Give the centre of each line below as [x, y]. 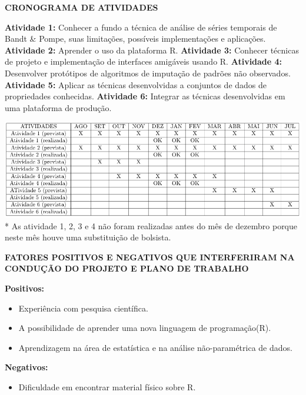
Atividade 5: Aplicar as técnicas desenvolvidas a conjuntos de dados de [136, 84]
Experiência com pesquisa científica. [83, 308]
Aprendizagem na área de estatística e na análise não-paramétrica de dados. [155, 347]
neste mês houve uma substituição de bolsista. [88, 237]
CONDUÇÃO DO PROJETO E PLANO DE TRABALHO [127, 268]
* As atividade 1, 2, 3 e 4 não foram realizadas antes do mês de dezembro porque [151, 225]
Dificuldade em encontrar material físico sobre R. [107, 386]
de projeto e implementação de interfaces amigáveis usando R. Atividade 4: [144, 61]
